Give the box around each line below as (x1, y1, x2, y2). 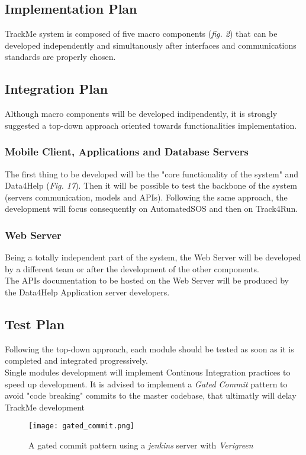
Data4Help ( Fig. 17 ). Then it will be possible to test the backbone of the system (5, 179, 298, 192)
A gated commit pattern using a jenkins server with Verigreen (28, 438, 253, 451)
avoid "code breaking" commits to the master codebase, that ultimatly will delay (5, 389, 297, 402)
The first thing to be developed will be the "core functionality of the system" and (5, 167, 299, 180)
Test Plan (5, 314, 65, 333)
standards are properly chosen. (5, 50, 116, 63)
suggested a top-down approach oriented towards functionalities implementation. (5, 119, 297, 131)
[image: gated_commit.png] (28, 422, 134, 431)
